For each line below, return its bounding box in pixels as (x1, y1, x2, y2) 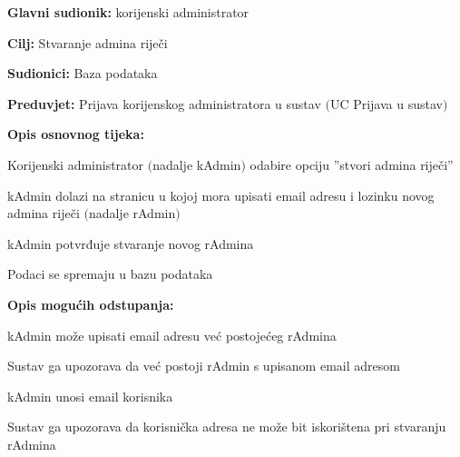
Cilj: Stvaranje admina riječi (7, 33, 168, 52)
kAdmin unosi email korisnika (7, 386, 173, 405)
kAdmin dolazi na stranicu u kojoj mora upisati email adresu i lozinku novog (7, 185, 435, 204)
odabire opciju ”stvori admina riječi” (250, 154, 454, 174)
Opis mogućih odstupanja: (7, 294, 174, 313)
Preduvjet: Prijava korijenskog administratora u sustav (7, 94, 321, 113)
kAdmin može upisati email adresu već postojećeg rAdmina (7, 325, 337, 344)
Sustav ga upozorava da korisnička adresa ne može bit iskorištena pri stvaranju (7, 417, 446, 436)
